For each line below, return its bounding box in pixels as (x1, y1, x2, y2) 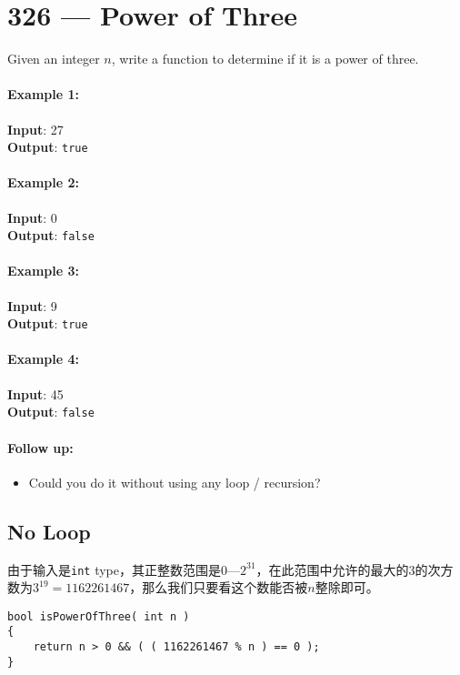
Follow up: (7, 438, 74, 457)
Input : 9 (7, 296, 57, 315)
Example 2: (7, 173, 79, 192)
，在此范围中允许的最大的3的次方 (255, 559, 454, 579)
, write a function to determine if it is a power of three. (111, 49, 419, 68)
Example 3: (7, 261, 79, 280)
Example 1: (7, 85, 79, 104)
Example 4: (7, 349, 79, 368)
